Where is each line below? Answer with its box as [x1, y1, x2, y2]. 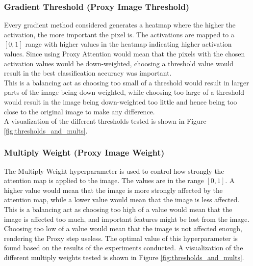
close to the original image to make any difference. [4, 106, 155, 116]
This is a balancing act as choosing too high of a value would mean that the [4, 204, 232, 214]
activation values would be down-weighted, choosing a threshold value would [4, 58, 234, 68]
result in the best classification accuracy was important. [4, 68, 172, 78]
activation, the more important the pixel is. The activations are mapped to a [4, 29, 235, 39]
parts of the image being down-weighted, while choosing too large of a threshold [4, 87, 244, 97]
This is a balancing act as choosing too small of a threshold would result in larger [4, 77, 249, 87]
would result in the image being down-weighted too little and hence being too [4, 96, 237, 106]
